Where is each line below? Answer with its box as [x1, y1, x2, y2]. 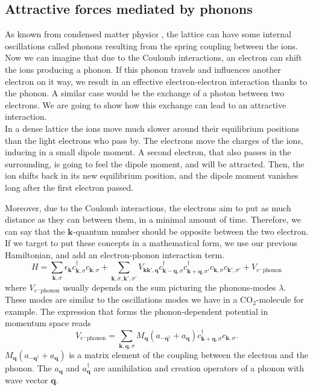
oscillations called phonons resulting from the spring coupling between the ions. [5, 39, 298, 52]
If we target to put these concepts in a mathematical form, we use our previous [5, 237, 297, 249]
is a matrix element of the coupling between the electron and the [69, 348, 308, 361]
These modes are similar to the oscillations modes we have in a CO [5, 293, 253, 306]
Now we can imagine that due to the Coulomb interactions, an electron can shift [5, 51, 302, 64]
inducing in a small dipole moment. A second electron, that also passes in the [5, 146, 291, 158]
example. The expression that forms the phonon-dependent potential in [5, 305, 268, 317]
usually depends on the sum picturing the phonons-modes [63, 280, 276, 293]
